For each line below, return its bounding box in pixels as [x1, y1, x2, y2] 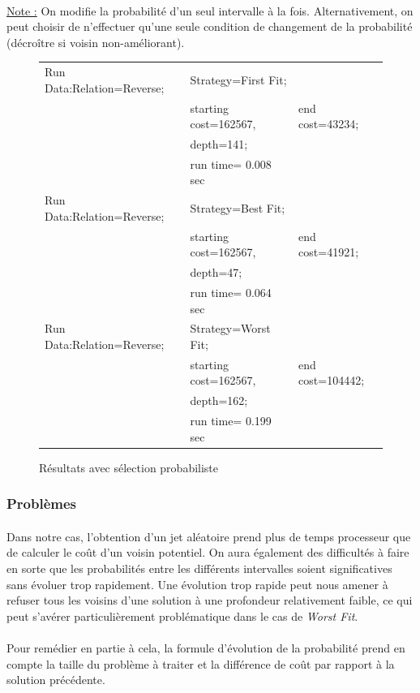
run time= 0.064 [190, 284, 272, 300]
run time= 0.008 [190, 155, 272, 172]
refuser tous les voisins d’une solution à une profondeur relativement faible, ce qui [6, 592, 413, 609]
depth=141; [190, 136, 248, 152]
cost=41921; [298, 243, 359, 260]
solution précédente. [6, 671, 105, 688]
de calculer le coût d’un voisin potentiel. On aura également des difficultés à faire [6, 544, 409, 561]
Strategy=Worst [190, 320, 271, 337]
